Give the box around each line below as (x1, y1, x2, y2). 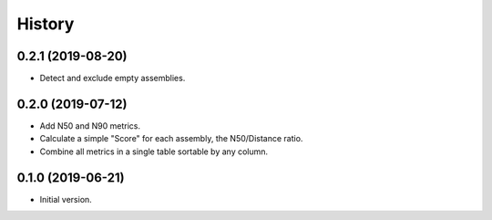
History (16, 14, 75, 34)
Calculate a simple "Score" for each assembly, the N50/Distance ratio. (39, 133, 303, 144)
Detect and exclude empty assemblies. (39, 73, 186, 84)
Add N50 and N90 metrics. (39, 120, 141, 131)
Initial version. (39, 194, 93, 204)
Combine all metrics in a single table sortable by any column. (39, 146, 269, 157)
